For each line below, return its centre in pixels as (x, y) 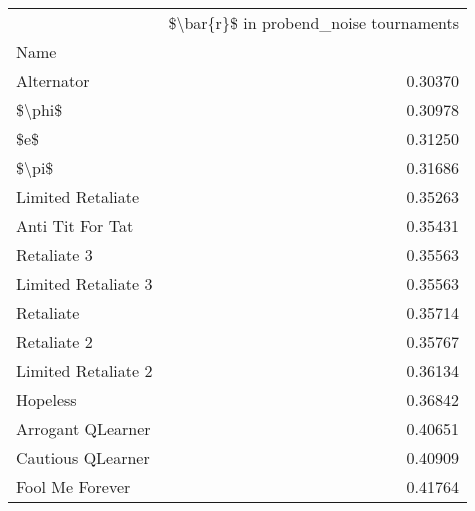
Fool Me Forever (73, 486)
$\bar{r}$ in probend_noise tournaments (314, 22)
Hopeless (46, 399)
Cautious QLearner (83, 457)
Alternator (53, 80)
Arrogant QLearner (83, 428)
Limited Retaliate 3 (84, 283)
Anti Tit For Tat (75, 225)
